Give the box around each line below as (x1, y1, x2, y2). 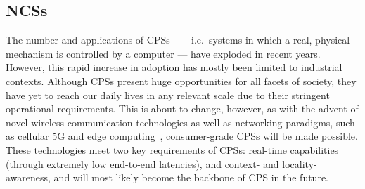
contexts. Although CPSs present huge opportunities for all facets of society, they (6, 73, 357, 88)
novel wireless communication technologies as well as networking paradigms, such (6, 115, 355, 129)
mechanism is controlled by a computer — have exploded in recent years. (6, 46, 321, 60)
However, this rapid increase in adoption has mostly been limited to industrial (6, 60, 342, 74)
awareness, (6, 170, 51, 185)
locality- (282, 156, 317, 171)
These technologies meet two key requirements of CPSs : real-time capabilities (6, 142, 339, 157)
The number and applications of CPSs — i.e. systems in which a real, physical (6, 32, 350, 47)
